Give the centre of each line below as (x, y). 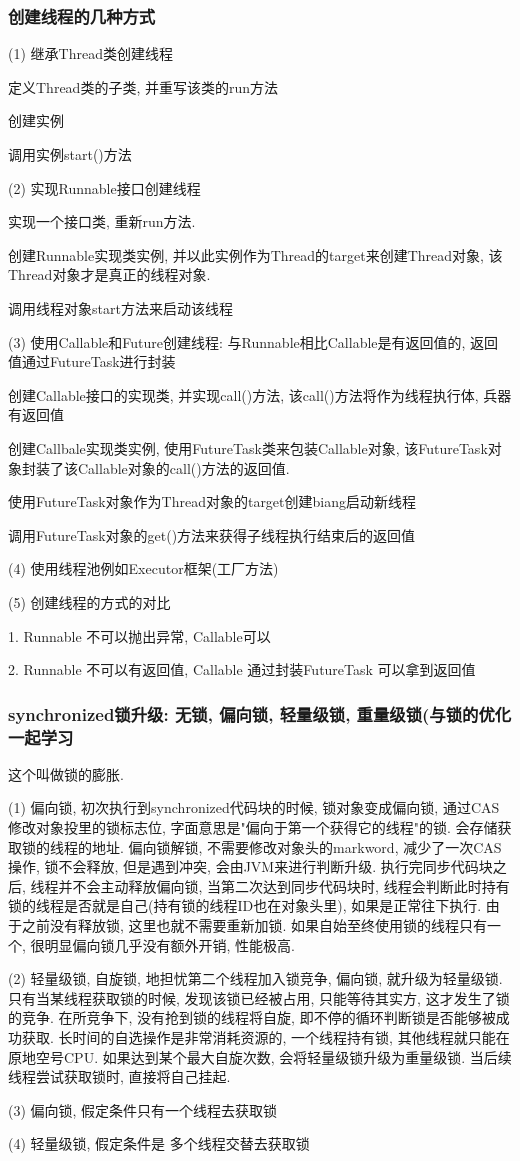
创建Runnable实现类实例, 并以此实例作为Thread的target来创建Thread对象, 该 (255, 254)
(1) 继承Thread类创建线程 (90, 53)
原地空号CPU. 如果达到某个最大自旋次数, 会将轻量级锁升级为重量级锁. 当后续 (260, 1056)
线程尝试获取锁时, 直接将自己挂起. (119, 1076)
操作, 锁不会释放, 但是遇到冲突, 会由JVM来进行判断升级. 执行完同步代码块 (250, 866)
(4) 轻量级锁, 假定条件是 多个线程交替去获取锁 (159, 1143)
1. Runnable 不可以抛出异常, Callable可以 (139, 635)
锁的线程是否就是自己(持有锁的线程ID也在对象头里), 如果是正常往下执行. (245, 905)
